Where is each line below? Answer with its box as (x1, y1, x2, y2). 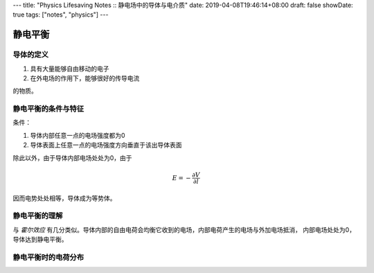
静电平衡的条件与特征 (12, 104, 84, 114)
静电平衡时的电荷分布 (12, 252, 84, 262)
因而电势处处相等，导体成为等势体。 (12, 194, 116, 202)
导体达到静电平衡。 (12, 236, 68, 244)
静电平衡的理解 (12, 211, 63, 221)
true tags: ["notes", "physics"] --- (12, 10, 109, 19)
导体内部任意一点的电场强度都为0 (30, 131, 125, 139)
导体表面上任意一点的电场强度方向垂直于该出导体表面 (30, 141, 182, 149)
